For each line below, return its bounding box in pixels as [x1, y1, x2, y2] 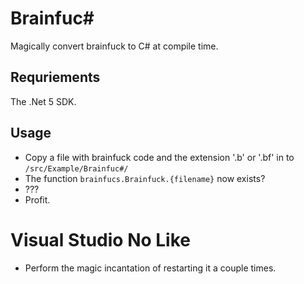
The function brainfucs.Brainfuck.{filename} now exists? [24, 172, 266, 184]
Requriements [10, 69, 101, 86]
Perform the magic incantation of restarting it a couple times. [24, 262, 277, 274]
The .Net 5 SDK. [10, 95, 77, 107]
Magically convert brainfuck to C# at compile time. [10, 40, 219, 52]
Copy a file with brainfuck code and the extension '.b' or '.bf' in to [24, 151, 295, 163]
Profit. [24, 193, 51, 206]
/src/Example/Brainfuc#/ [24, 163, 129, 174]
